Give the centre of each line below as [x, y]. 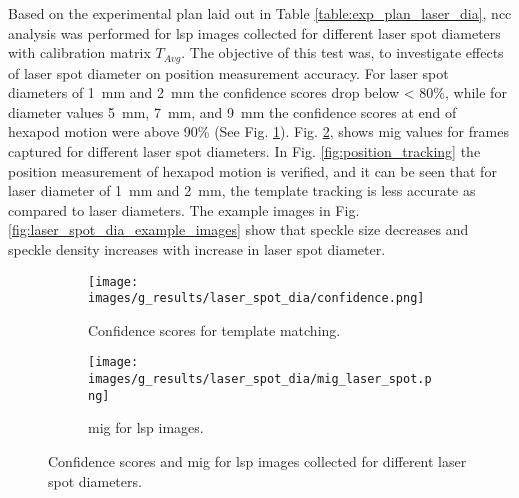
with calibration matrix [79, 52]
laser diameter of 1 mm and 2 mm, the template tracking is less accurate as [242, 190]
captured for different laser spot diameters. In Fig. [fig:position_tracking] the [244, 151]
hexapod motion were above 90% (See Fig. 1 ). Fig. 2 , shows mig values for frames [258, 131]
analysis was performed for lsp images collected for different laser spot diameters [254, 32]
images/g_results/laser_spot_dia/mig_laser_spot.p [260, 379]
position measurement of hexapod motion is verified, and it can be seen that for [252, 170]
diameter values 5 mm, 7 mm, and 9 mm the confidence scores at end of [232, 111]
